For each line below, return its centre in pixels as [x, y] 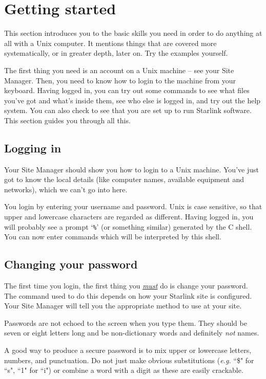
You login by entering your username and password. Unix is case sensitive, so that [133, 206]
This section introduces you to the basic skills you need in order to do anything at [133, 33]
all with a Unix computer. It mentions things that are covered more [110, 43]
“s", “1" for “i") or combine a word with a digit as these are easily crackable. [124, 370]
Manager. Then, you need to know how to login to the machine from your [120, 80]
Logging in [33, 148]
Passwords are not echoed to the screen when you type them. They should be [126, 322]
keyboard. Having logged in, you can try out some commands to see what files [127, 90]
